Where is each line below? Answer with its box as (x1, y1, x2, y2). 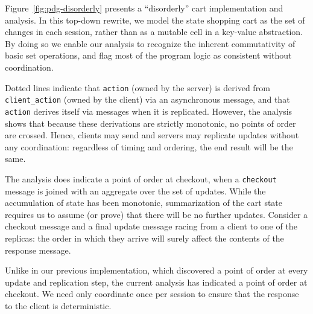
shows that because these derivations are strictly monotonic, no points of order (5, 117, 296, 129)
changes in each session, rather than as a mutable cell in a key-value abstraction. (5, 25, 303, 38)
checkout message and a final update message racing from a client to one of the (5, 220, 297, 232)
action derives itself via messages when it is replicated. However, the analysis (5, 104, 292, 117)
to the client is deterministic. (5, 299, 112, 312)
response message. (5, 243, 71, 256)
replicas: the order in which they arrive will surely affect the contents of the (5, 231, 284, 244)
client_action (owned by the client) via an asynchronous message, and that (5, 93, 290, 106)
